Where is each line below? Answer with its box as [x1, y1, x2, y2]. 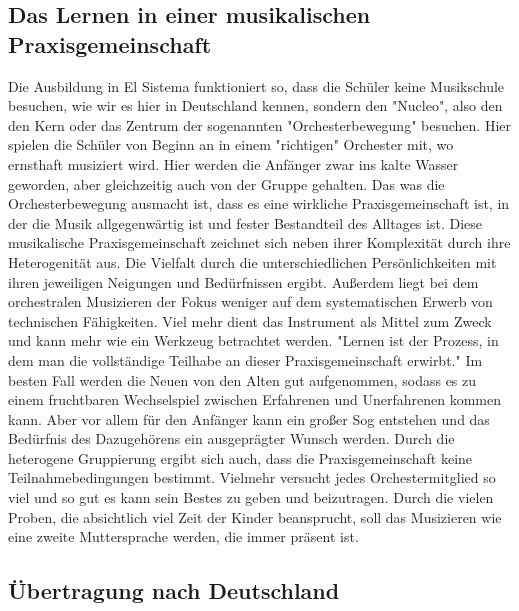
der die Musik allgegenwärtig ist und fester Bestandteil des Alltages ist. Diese [8, 212, 482, 233]
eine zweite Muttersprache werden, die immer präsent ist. [8, 526, 359, 547]
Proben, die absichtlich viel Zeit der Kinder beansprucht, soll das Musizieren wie [8, 506, 502, 527]
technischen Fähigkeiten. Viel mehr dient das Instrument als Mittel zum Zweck [8, 310, 492, 331]
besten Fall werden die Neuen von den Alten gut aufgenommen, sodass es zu [8, 369, 477, 390]
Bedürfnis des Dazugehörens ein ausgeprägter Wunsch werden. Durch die [8, 428, 455, 449]
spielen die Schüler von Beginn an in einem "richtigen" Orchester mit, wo [8, 134, 454, 155]
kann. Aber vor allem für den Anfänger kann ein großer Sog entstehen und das [8, 408, 490, 429]
